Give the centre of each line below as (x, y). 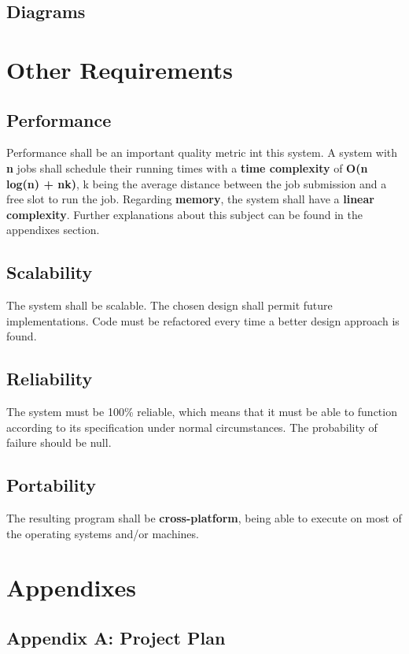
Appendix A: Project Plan (116, 638)
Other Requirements (120, 69)
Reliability (50, 379)
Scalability (50, 272)
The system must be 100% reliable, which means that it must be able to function (202, 412)
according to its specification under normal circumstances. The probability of (192, 427)
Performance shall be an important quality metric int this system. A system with (202, 152)
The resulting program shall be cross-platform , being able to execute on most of (204, 518)
